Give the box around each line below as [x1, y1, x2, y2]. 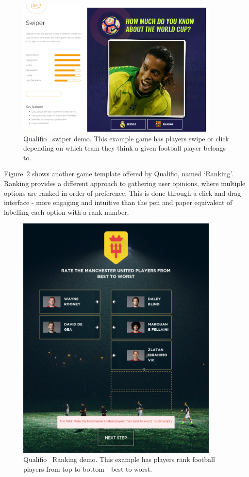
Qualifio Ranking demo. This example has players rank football [23, 454, 215, 464]
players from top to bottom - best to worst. [23, 463, 152, 474]
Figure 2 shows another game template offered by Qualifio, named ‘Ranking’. [4, 169, 233, 179]
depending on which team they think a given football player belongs [23, 143, 226, 153]
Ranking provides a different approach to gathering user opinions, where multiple [4, 178, 246, 188]
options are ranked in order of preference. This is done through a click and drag [4, 187, 241, 198]
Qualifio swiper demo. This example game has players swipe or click [23, 133, 229, 143]
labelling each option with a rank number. [4, 206, 129, 217]
